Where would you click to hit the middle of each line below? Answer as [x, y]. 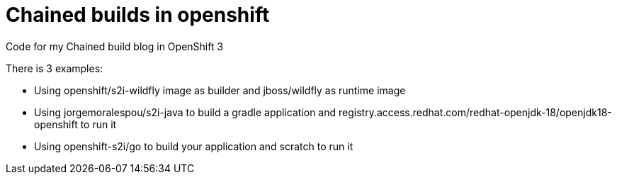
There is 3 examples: [55, 68]
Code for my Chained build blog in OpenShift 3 [115, 46]
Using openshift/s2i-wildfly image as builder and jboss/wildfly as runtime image [220, 90]
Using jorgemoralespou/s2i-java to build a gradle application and [185, 112]
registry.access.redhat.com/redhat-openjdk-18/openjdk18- [475, 112]
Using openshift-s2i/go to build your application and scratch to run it [194, 146]
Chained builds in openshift [138, 15]
